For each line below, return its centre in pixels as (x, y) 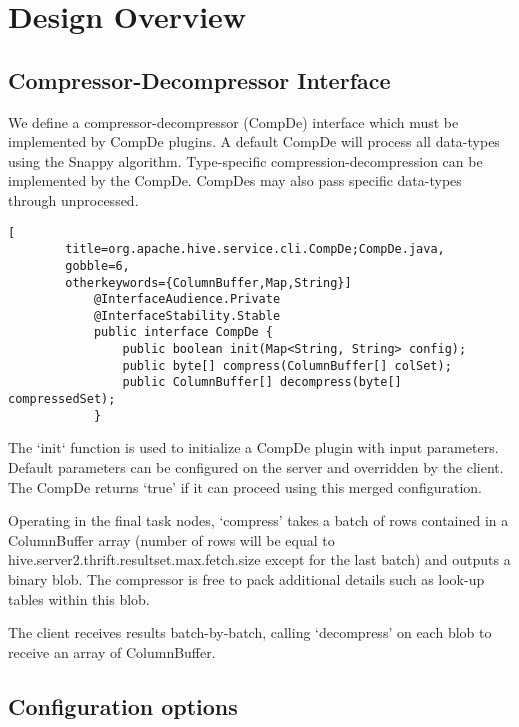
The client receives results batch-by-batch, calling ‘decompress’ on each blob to (250, 632)
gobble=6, (97, 265)
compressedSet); (62, 399)
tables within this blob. (79, 598)
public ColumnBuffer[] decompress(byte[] (262, 382)
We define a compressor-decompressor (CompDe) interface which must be (233, 121)
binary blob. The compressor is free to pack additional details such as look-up (246, 578)
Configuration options (123, 705)
